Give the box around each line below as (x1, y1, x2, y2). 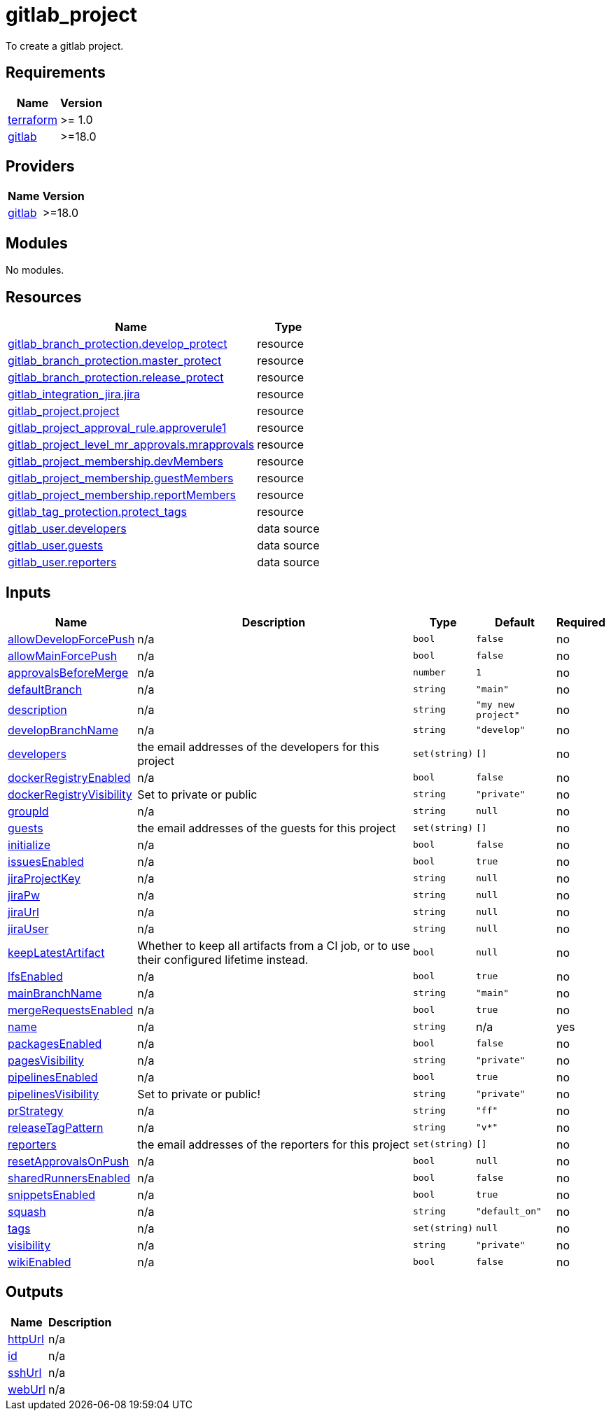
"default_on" (476, 1206, 542, 1217)
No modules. (6, 264, 64, 276)
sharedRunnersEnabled (8, 1170, 131, 1185)
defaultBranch (8, 682, 83, 696)
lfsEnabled (8, 969, 63, 983)
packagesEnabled (8, 1036, 102, 1051)
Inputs (6, 583, 51, 601)
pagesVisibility (8, 1053, 84, 1067)
